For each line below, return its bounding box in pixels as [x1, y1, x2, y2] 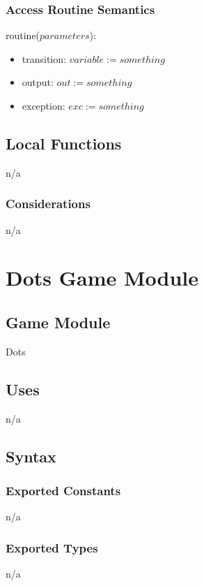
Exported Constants [6, 481, 121, 499]
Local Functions [6, 132, 122, 154]
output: [22, 75, 54, 89]
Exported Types [6, 539, 98, 556]
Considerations [6, 195, 91, 212]
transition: [22, 51, 66, 66]
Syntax [6, 445, 56, 467]
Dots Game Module [6, 263, 199, 292]
